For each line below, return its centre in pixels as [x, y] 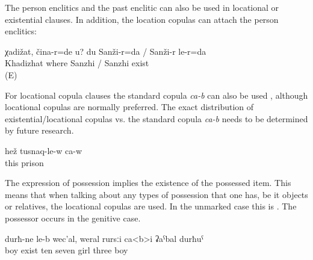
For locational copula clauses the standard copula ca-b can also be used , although [156, 95]
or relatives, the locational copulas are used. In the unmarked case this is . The [151, 206]
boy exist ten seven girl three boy [67, 250]
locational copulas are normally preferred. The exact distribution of [129, 107]
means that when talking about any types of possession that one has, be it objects [156, 194]
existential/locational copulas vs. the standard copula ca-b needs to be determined [156, 118]
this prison [24, 162]
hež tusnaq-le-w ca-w [43, 150]
